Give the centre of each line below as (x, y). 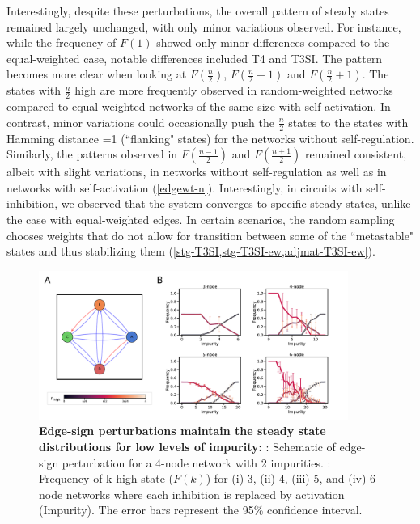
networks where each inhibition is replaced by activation (205, 494)
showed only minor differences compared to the (273, 42)
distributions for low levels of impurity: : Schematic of (187, 447)
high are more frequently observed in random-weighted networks (234, 90)
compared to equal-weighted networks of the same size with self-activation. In (199, 106)
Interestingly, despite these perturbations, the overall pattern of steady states (198, 11)
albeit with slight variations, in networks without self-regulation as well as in (197, 172)
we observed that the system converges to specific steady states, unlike (236, 203)
